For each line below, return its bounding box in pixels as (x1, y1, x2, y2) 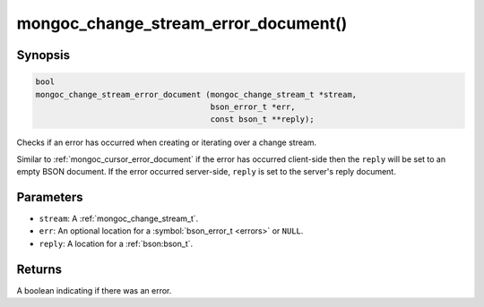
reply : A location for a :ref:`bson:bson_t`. (39, 238, 194, 249)
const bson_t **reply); (210, 115, 315, 124)
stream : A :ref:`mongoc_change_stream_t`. (39, 213, 199, 224)
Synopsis (16, 47, 71, 63)
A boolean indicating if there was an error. (16, 285, 172, 295)
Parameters (16, 189, 83, 205)
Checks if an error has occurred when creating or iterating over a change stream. (16, 137, 317, 148)
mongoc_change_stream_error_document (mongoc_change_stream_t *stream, (35, 90, 358, 99)
